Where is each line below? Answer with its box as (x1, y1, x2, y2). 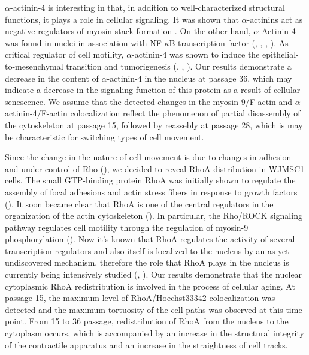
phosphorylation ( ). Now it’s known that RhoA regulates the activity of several (5, 233, 295, 245)
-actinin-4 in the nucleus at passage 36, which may (107, 71, 292, 84)
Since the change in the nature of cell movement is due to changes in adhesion (5, 151, 292, 163)
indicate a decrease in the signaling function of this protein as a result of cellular (5, 83, 301, 96)
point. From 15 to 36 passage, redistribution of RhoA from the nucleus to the (5, 315, 289, 327)
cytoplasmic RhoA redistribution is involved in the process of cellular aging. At (5, 279, 295, 292)
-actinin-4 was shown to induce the (132, 48, 260, 61)
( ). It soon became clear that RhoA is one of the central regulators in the (5, 197, 274, 210)
